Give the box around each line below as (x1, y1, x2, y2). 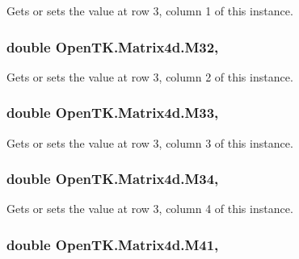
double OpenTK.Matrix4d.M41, (6, 234, 219, 254)
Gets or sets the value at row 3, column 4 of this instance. (6, 200, 293, 217)
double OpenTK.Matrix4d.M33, (6, 102, 219, 123)
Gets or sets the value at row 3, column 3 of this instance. (6, 134, 293, 151)
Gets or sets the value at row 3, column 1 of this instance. (6, 2, 293, 19)
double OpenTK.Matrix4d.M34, (6, 169, 219, 189)
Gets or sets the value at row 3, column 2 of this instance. (6, 68, 293, 85)
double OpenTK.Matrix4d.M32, (6, 36, 219, 56)
